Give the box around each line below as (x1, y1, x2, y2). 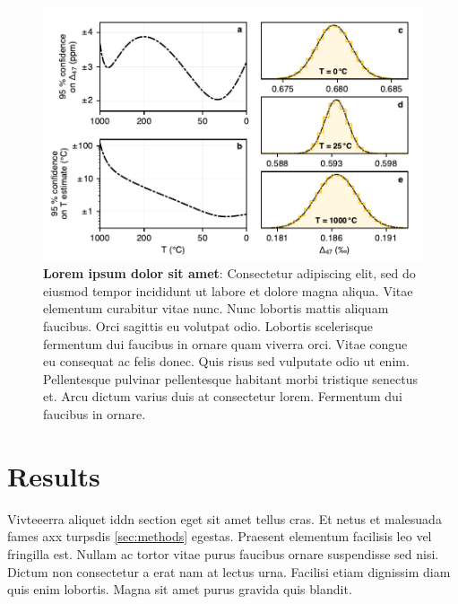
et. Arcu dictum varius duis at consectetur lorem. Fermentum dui (43, 387, 402, 406)
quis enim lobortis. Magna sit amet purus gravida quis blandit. (7, 580, 352, 599)
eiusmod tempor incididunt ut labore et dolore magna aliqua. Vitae (43, 281, 413, 300)
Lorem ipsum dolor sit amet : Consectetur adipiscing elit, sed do (43, 264, 416, 283)
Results (7, 457, 100, 494)
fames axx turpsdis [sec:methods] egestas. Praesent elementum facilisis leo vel (7, 527, 432, 546)
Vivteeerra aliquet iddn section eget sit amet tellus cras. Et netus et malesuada (7, 509, 442, 528)
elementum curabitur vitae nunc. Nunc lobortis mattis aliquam (43, 299, 389, 318)
